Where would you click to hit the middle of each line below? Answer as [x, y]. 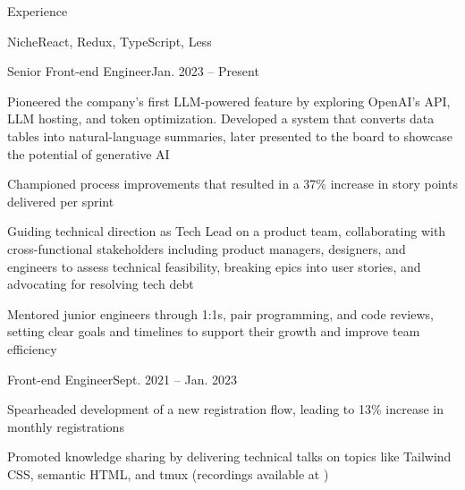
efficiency [32, 348]
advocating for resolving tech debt [101, 284]
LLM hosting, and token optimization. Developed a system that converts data [221, 118]
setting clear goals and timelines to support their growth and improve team [214, 331]
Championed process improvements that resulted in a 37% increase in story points [232, 184]
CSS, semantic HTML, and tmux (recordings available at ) [168, 473]
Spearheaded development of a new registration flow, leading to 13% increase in [225, 409]
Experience [38, 11]
